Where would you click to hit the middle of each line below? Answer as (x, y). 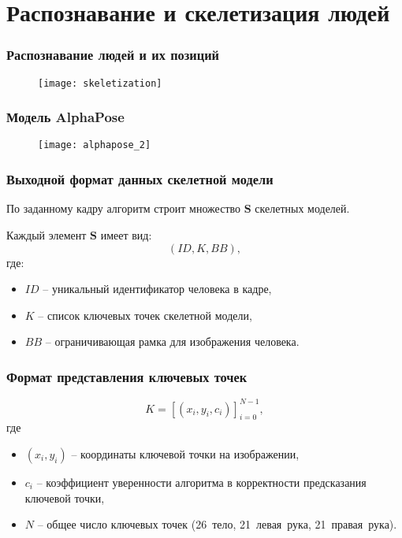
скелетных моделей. (302, 208)
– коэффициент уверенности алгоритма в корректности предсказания (201, 482)
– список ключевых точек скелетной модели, (145, 315)
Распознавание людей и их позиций (113, 55)
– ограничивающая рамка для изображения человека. (172, 341)
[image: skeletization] (100, 83)
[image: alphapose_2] (95, 145)
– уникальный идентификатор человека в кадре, (157, 289)
